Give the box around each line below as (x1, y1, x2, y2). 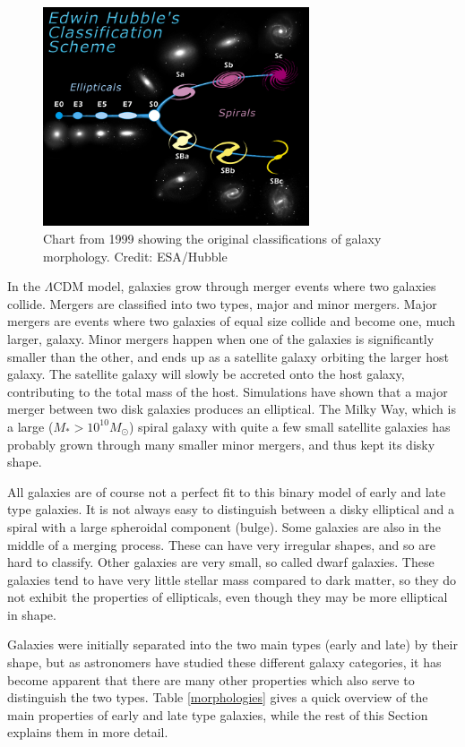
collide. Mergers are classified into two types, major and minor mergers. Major (7, 294, 437, 313)
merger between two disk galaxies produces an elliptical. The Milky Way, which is (7, 399, 456, 418)
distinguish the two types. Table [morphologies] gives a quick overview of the (7, 688, 428, 707)
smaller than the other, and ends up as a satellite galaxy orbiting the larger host (7, 347, 449, 365)
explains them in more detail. (7, 723, 168, 742)
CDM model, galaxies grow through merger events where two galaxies (53, 277, 436, 296)
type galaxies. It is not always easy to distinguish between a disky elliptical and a (7, 500, 455, 519)
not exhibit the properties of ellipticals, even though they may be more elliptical (7, 588, 448, 606)
